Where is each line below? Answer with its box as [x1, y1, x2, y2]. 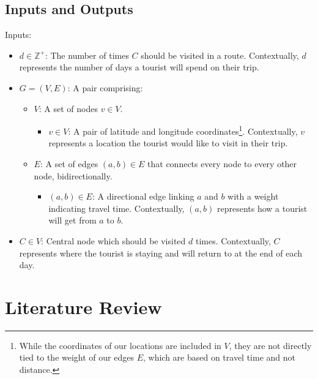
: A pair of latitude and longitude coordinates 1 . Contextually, [68, 123, 298, 137]
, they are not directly [229, 339, 312, 351]
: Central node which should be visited [41, 234, 186, 247]
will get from [48, 214, 97, 227]
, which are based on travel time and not [142, 351, 295, 364]
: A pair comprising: [67, 81, 143, 94]
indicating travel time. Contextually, [48, 201, 185, 214]
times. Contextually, [195, 234, 271, 247]
